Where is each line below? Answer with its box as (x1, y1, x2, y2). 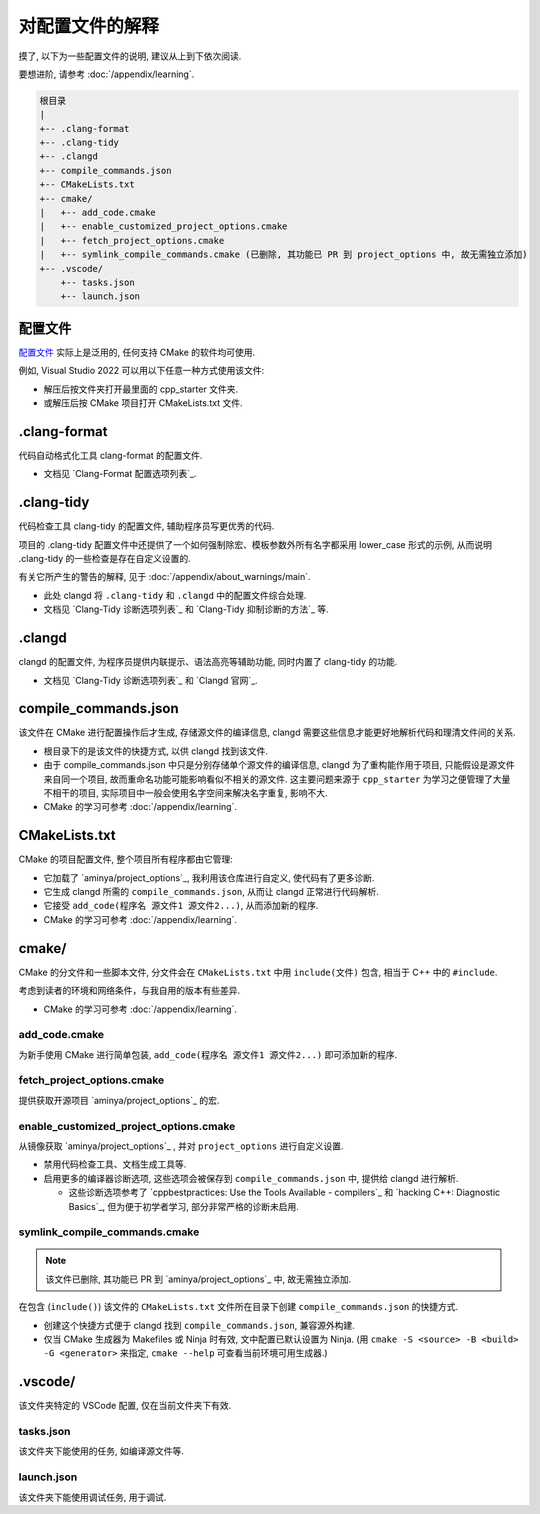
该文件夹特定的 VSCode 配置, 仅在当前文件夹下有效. (18, 1400, 232, 1412)
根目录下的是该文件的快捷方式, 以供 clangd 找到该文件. (43, 745, 269, 757)
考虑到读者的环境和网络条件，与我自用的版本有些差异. (18, 985, 241, 997)
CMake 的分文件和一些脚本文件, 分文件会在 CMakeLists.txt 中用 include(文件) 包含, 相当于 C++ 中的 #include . (18, 966, 498, 978)
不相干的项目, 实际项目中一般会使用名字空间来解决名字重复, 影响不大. (43, 786, 328, 799)
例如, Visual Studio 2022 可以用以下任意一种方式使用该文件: (18, 365, 265, 377)
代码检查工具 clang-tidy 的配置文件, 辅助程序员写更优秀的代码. (18, 520, 275, 532)
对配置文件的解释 (18, 15, 160, 37)
